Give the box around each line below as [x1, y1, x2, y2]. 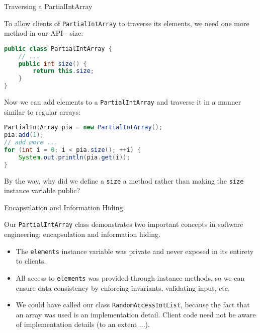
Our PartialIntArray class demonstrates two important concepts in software [4, 219, 243, 229]
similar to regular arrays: [4, 106, 81, 117]
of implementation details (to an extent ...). [16, 319, 150, 329]
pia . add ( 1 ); [4, 131, 44, 139]
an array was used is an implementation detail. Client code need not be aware [16, 309, 256, 319]
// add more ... [4, 139, 58, 146]
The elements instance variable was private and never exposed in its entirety [16, 245, 254, 256]
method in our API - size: [4, 28, 83, 38]
